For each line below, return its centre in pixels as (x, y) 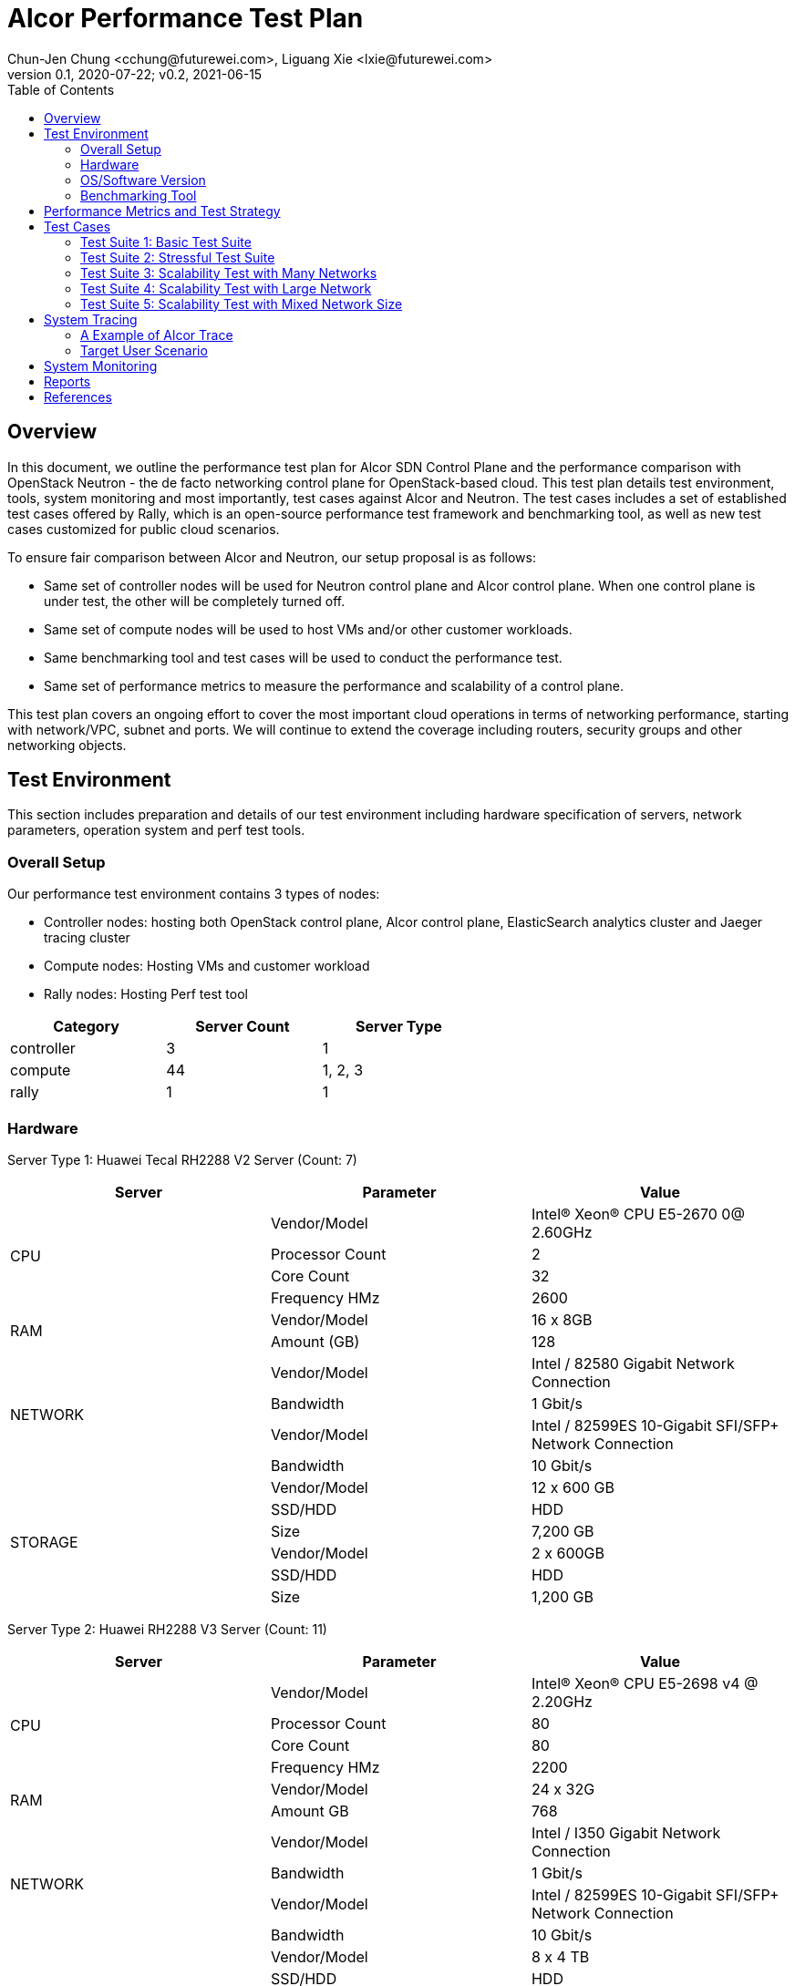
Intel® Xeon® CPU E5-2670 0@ (638, 1214)
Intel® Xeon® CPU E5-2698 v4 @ (645, 1683)
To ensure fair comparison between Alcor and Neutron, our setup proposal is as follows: (272, 557)
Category (86, 1027)
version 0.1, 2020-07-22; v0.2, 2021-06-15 (135, 74)
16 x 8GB (562, 1319)
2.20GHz (562, 1701)
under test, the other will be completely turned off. (195, 601)
